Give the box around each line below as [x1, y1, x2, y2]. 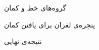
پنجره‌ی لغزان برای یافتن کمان [4, 19, 95, 29]
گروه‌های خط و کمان [4, 2, 67, 12]
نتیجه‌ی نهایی [4, 36, 42, 46]
